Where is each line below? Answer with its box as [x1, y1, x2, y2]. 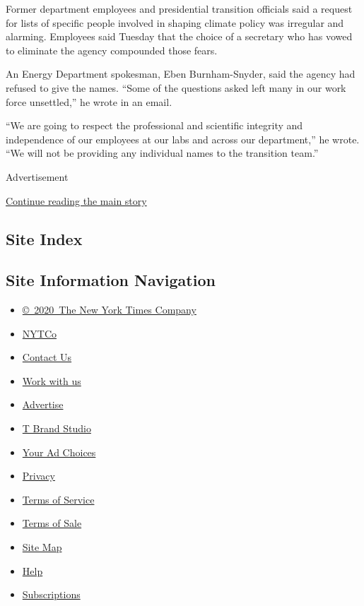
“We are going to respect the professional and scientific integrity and [6, 118, 303, 133]
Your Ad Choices [22, 444, 96, 459]
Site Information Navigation [6, 269, 216, 291]
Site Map [22, 540, 62, 554]
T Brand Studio [22, 421, 91, 436]
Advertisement [6, 169, 69, 184]
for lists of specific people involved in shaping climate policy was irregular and [6, 15, 344, 30]
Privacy [22, 468, 55, 483]
